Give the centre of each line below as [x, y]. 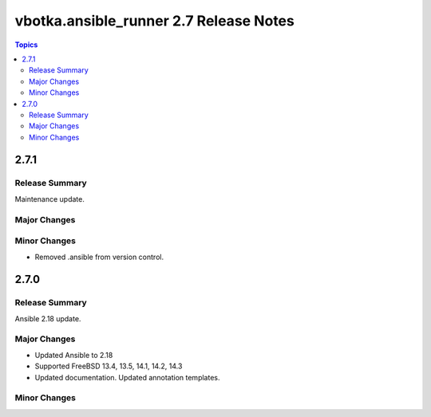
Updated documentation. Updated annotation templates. [127, 377]
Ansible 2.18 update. [48, 318]
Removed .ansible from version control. [99, 257]
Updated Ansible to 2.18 [74, 355]
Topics [26, 45]
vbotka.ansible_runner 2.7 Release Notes [154, 21]
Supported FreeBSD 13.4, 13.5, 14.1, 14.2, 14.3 [109, 366]
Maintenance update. [50, 199]
